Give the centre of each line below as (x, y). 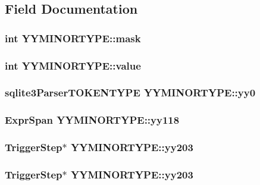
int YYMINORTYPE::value (73, 65)
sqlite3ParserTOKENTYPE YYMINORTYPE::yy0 (130, 93)
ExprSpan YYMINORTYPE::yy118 (92, 120)
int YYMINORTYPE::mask (73, 38)
